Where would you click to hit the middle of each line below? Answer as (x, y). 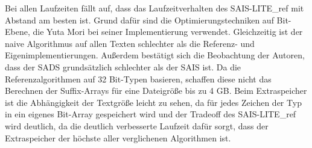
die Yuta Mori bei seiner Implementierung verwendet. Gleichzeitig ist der (168, 32)
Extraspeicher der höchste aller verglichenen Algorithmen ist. (118, 137)
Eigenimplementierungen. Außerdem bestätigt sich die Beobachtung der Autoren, (155, 55)
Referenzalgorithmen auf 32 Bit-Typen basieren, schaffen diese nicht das (138, 79)
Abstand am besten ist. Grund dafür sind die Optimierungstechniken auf (139, 20)
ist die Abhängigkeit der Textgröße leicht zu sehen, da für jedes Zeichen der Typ (153, 102)
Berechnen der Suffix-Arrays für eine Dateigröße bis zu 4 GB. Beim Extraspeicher (156, 91)
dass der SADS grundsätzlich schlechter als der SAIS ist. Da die (123, 66)
